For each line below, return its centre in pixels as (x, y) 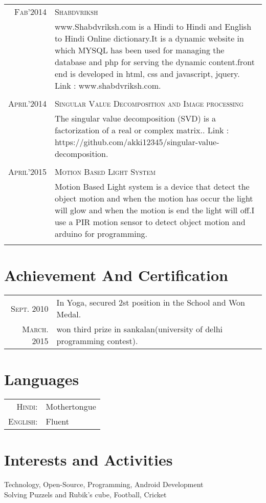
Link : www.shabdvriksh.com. (108, 85)
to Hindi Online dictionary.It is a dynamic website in (149, 38)
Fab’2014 (30, 12)
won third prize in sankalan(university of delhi (139, 329)
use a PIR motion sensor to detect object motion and (150, 222)
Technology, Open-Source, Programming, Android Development (104, 484)
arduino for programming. (101, 234)
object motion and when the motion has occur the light (154, 198)
